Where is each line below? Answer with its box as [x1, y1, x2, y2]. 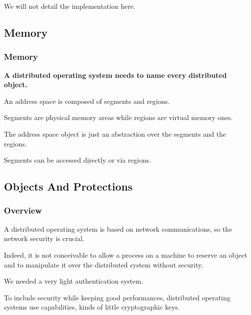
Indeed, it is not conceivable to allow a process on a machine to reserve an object [4, 249, 248, 260]
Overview [4, 204, 42, 217]
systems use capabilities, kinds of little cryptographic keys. [4, 302, 180, 312]
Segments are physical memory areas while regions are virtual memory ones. [4, 112, 233, 122]
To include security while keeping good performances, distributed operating [4, 292, 230, 302]
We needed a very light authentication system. [4, 276, 144, 286]
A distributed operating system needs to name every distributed [4, 70, 227, 80]
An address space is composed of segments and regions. [4, 96, 170, 106]
